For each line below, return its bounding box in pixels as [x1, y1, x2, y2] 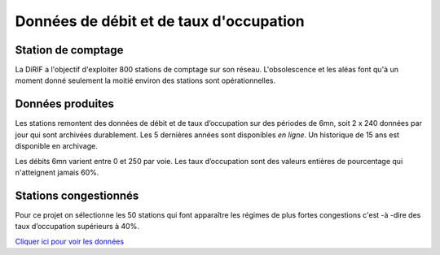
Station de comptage [15, 43, 124, 57]
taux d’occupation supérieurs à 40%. [15, 222, 140, 231]
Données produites [15, 97, 114, 111]
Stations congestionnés [15, 188, 139, 202]
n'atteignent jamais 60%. [15, 167, 99, 177]
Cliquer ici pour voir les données [15, 236, 125, 246]
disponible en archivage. [15, 141, 98, 151]
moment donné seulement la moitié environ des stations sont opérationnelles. [15, 76, 276, 85]
